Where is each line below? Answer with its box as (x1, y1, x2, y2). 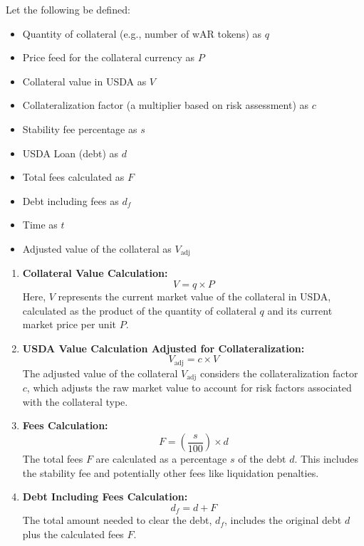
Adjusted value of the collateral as (22, 241, 172, 256)
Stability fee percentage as (22, 121, 137, 136)
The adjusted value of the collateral (22, 365, 178, 380)
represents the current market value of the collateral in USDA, (58, 288, 331, 303)
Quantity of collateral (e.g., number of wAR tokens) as (22, 26, 262, 41)
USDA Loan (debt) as (22, 145, 119, 160)
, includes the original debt (224, 513, 342, 527)
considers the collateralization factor (199, 365, 358, 380)
